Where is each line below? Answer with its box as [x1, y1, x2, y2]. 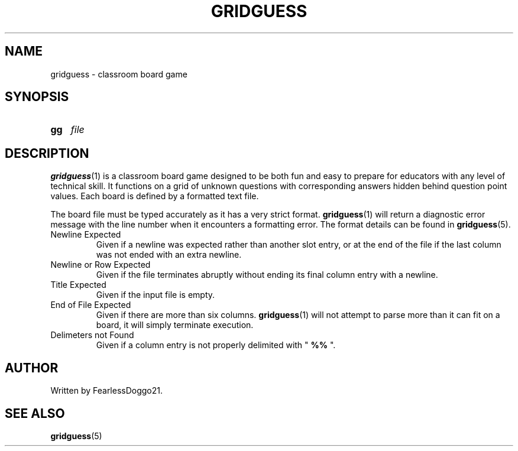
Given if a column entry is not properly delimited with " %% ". [96, 340, 336, 351]
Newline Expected [50, 229, 121, 240]
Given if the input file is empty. [96, 290, 215, 300]
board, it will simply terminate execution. [96, 320, 254, 330]
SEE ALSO [5, 405, 65, 421]
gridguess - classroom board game [50, 69, 187, 79]
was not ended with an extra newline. [96, 249, 242, 260]
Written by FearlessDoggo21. [50, 385, 163, 396]
